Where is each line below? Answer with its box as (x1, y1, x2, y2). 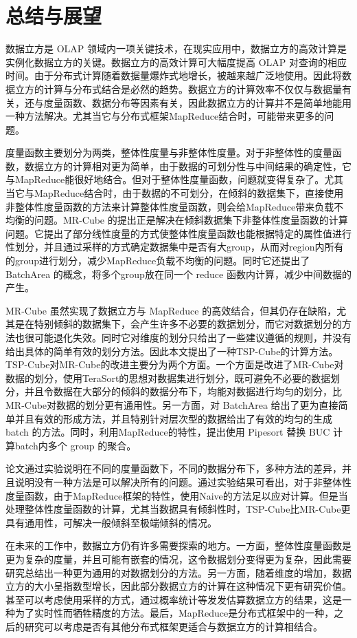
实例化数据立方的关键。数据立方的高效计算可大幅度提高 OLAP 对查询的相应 (5, 54, 347, 69)
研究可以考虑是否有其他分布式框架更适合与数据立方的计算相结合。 (24, 619, 323, 633)
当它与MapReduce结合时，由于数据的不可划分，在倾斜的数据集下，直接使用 (5, 186, 344, 200)
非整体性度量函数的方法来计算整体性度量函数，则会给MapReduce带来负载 (5, 199, 334, 213)
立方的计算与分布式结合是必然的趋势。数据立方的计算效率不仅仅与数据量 (14, 81, 342, 96)
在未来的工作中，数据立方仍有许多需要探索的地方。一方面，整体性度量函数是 (5, 538, 352, 553)
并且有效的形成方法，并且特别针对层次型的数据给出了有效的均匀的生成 (14, 411, 332, 425)
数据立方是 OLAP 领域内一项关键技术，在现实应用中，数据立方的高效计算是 (5, 41, 347, 56)
